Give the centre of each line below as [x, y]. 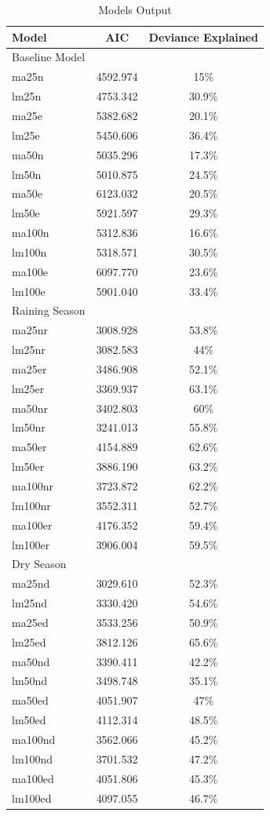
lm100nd [33, 758]
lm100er [31, 544]
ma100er [32, 525]
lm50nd [30, 681]
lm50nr [29, 427]
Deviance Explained [203, 36]
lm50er [28, 466]
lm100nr [31, 505]
